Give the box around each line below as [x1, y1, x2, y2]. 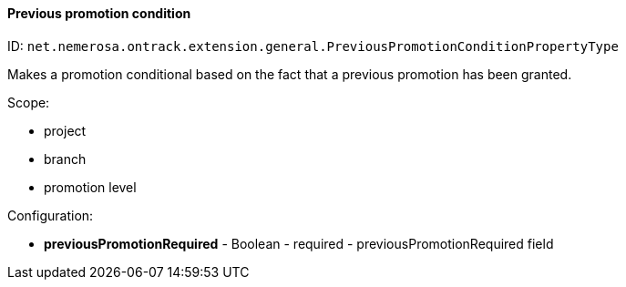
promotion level [44, 179, 137, 195]
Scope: [7, 94, 50, 110]
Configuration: [7, 207, 94, 223]
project [44, 122, 87, 138]
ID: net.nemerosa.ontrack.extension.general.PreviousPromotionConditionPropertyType [7, 37, 619, 54]
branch [44, 150, 87, 167]
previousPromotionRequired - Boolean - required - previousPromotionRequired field [44, 235, 554, 251]
